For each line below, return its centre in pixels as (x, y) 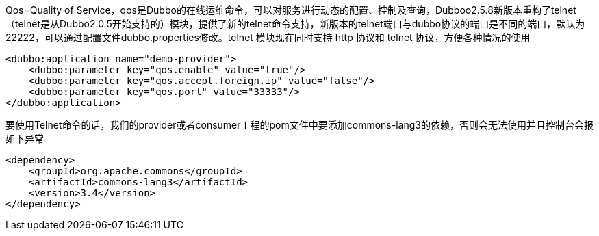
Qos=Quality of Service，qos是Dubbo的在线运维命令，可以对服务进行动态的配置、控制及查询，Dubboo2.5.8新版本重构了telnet (291, 10)
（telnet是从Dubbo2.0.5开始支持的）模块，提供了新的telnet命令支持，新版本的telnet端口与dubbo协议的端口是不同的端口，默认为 (295, 24)
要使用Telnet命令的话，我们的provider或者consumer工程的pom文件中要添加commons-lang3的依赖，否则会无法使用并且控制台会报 (299, 125)
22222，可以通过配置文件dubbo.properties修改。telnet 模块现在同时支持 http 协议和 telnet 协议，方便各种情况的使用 (268, 37)
